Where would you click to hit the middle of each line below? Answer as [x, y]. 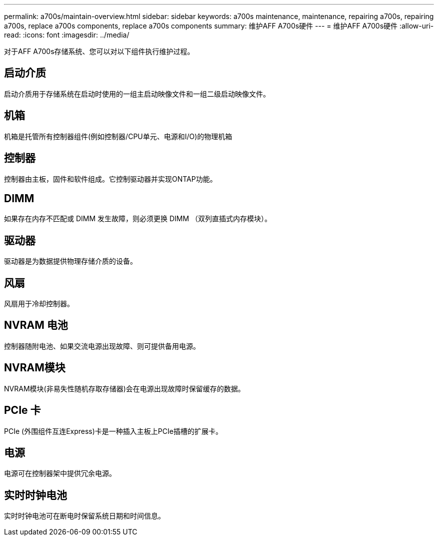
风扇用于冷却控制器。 [39, 304]
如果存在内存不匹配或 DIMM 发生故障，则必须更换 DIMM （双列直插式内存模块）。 [138, 219]
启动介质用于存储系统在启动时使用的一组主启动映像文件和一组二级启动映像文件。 [137, 94]
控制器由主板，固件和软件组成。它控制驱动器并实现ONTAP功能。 [110, 179]
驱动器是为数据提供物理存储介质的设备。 [70, 261]
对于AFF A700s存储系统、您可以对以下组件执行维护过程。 [99, 51]
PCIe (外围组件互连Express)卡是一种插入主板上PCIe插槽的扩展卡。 [113, 431]
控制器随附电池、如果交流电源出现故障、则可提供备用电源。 [102, 346]
